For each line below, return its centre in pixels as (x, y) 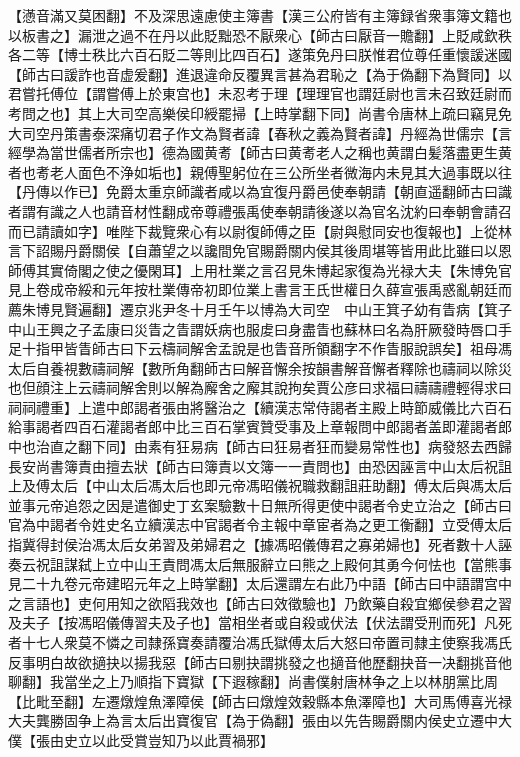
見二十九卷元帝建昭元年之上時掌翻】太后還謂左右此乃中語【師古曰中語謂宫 (253, 583)
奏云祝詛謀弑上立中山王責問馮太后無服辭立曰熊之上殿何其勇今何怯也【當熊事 (260, 563)
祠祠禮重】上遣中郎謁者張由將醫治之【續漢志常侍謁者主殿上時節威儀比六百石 (260, 406)
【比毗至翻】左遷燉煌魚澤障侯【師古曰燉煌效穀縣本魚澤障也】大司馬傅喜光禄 (260, 700)
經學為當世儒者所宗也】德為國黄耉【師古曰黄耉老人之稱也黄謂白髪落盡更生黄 (260, 152)
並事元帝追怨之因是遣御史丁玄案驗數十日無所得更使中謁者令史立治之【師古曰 (260, 504)
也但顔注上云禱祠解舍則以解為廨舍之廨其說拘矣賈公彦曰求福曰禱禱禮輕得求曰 (260, 387)
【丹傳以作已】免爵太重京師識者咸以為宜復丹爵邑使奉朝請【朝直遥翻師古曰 (253, 191)
